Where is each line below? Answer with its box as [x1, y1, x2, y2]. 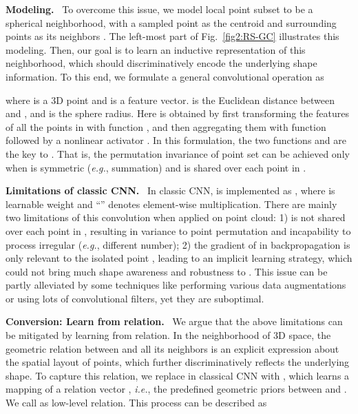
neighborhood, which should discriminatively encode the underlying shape [6, 56, 317, 70]
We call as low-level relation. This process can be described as [6, 395, 267, 410]
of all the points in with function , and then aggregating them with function [6, 119, 326, 134]
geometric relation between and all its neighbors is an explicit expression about [6, 341, 339, 355]
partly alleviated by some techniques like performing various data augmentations [6, 278, 346, 292]
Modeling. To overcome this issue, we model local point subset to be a [6, 2, 313, 16]
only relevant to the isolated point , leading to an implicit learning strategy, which [6, 251, 352, 265]
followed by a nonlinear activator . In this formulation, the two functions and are [6, 133, 347, 147]
